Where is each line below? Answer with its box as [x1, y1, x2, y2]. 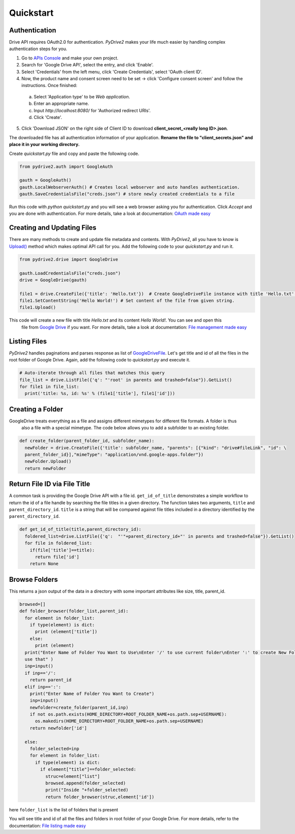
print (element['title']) [35, 629, 98, 634]
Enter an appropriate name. [33, 101, 89, 107]
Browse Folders [9, 575, 58, 584]
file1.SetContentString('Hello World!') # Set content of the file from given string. [19, 298, 235, 303]
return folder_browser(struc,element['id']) [45, 794, 154, 800]
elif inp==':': [25, 684, 61, 689]
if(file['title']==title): [29, 547, 95, 553]
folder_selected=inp [29, 746, 80, 752]
